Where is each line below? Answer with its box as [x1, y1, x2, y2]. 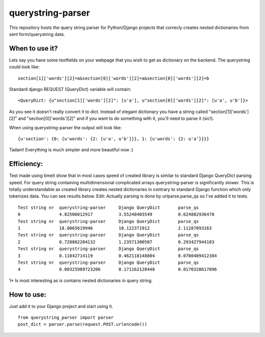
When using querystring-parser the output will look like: [9, 124, 122, 130]
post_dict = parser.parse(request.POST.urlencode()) [18, 322, 147, 327]
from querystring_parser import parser [18, 315, 114, 320]
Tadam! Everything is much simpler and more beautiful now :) [9, 147, 133, 153]
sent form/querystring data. [9, 31, 65, 37]
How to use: [9, 290, 47, 299]
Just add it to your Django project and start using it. [9, 303, 113, 309]
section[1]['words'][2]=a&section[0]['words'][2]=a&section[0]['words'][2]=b [18, 75, 210, 81]
